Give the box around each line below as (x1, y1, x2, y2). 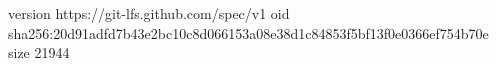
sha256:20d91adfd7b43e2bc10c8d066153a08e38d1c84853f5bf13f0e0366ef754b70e (8, 22, 489, 43)
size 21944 (8, 42, 70, 63)
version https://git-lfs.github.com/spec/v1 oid (8, 3, 290, 23)
